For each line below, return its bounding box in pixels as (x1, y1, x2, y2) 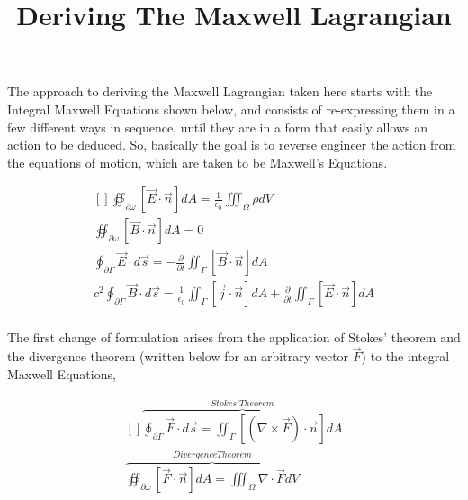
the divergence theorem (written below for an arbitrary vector (7, 347, 349, 366)
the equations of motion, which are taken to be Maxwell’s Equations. (7, 152, 388, 171)
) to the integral (361, 347, 450, 366)
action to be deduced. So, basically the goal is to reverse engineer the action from (7, 135, 456, 154)
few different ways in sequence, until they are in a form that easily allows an (7, 117, 428, 136)
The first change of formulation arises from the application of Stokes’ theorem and (7, 327, 461, 346)
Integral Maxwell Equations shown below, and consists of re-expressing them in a (7, 99, 455, 118)
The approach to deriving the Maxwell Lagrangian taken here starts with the (7, 82, 433, 101)
